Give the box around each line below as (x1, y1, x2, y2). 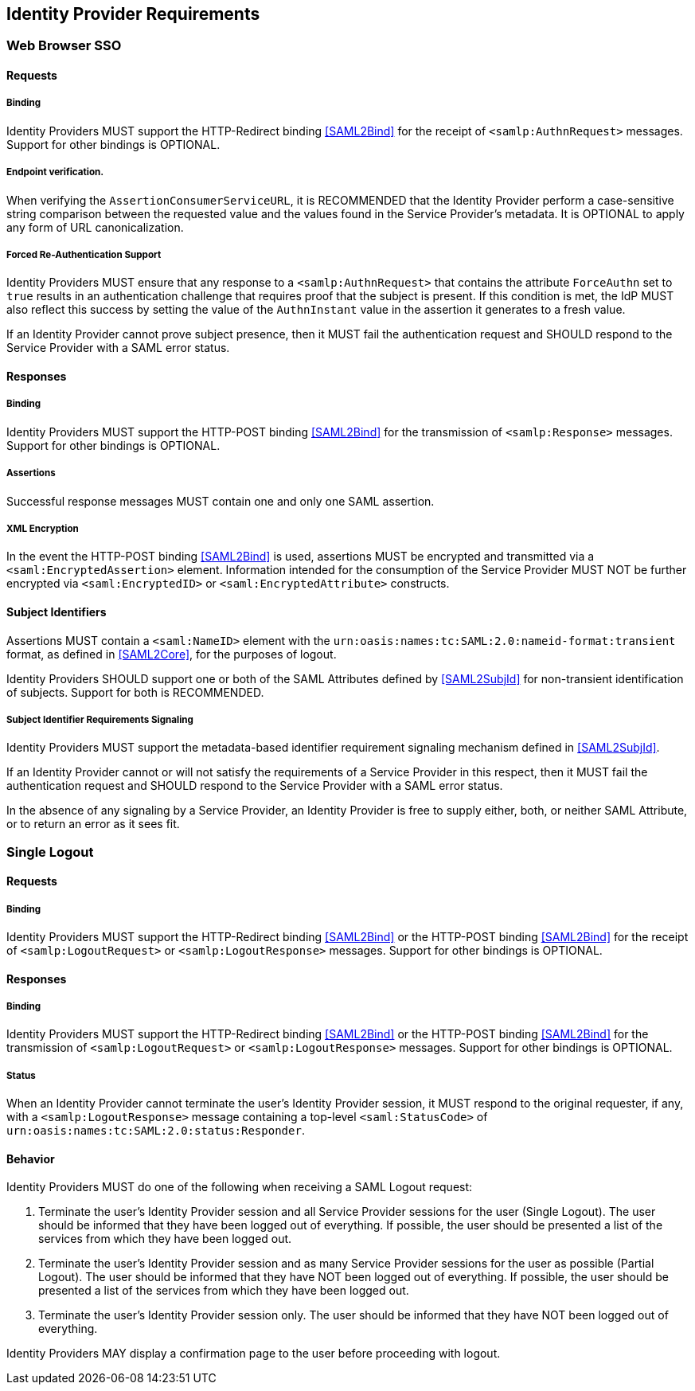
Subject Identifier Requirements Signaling (6, 713, 193, 725)
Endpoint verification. (6, 166, 104, 178)
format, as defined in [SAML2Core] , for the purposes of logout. (6, 647, 337, 661)
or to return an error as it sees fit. (6, 817, 180, 831)
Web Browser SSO (6, 37, 122, 54)
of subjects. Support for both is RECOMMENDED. (6, 685, 264, 699)
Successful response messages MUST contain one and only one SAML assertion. (6, 494, 435, 508)
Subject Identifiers (6, 604, 107, 619)
